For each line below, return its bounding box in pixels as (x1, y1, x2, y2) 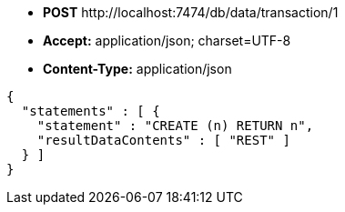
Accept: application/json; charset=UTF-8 (43, 33, 291, 48)
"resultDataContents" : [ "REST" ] (36, 133, 290, 147)
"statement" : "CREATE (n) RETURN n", (36, 118, 314, 133)
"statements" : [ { (21, 104, 160, 118)
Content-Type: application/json (43, 61, 232, 76)
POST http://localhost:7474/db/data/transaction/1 (43, 5, 339, 20)
